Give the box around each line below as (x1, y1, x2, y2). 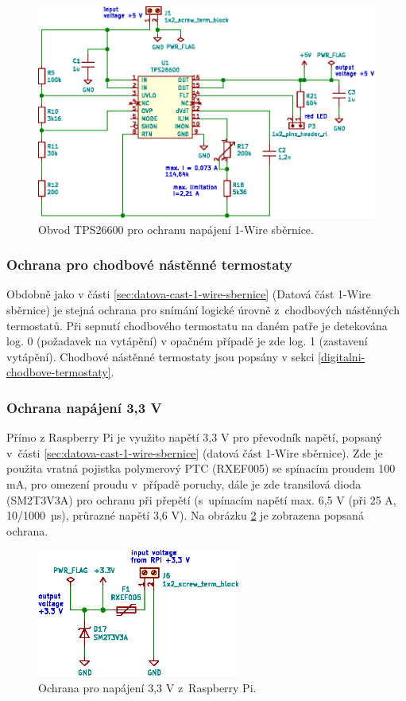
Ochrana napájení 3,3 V (6, 397, 162, 417)
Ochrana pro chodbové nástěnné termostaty (6, 255, 293, 275)
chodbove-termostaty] (6, 364, 111, 380)
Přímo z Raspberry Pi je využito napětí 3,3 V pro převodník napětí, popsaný (6, 429, 382, 446)
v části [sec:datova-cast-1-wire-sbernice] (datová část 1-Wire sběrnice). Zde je (6, 444, 383, 461)
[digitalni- (318, 348, 365, 364)
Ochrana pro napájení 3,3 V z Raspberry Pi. (38, 679, 257, 695)
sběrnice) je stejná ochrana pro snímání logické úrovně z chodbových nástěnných (6, 301, 400, 317)
